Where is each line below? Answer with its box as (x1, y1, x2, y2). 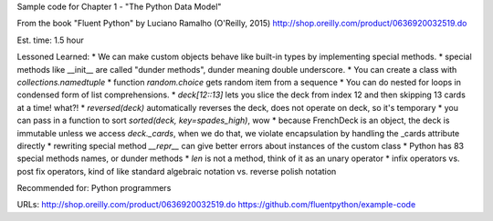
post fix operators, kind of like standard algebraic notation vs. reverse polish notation (16, 166, 337, 176)
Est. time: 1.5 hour (16, 35, 84, 45)
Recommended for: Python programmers (16, 183, 172, 194)
